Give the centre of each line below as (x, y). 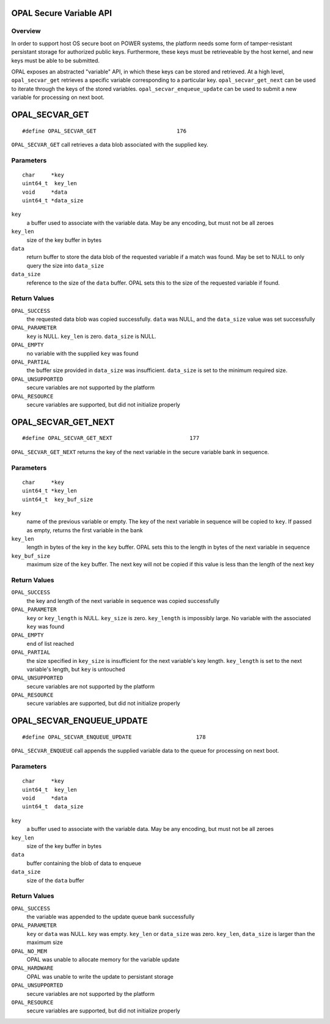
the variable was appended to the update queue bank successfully (111, 917)
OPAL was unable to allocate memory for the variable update (103, 960)
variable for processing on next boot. (58, 97)
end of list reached (50, 643)
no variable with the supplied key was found (82, 353)
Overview (26, 31)
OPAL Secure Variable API (62, 13)
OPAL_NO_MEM (29, 951)
